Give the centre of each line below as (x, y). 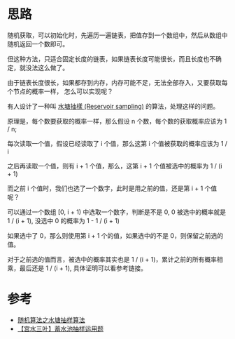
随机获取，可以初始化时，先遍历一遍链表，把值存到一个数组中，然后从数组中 (117, 35)
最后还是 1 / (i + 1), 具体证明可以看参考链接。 (83, 268)
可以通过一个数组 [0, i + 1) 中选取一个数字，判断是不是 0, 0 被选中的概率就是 (116, 212)
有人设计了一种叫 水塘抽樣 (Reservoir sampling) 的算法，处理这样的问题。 (113, 106)
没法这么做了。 (47, 67)
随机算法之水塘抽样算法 (51, 319)
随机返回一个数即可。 (38, 44)
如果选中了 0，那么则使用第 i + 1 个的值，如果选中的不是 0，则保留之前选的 (115, 235)
